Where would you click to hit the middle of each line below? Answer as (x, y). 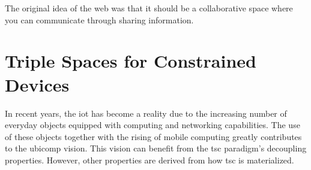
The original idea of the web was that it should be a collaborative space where (149, 8)
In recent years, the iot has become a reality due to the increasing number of (146, 113)
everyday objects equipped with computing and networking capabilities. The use (152, 125)
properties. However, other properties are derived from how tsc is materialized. (149, 160)
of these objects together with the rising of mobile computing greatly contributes (153, 136)
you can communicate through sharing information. (99, 19)
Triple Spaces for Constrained (131, 61)
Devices (37, 84)
